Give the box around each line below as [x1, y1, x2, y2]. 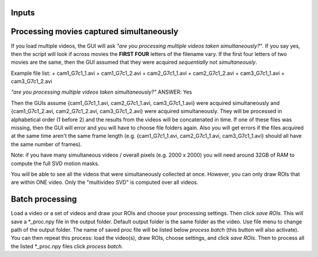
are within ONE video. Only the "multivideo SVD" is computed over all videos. [11, 179, 198, 186]
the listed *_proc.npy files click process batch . [11, 242, 124, 250]
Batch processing [11, 195, 77, 205]
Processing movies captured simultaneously [11, 27, 179, 37]
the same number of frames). [11, 140, 82, 147]
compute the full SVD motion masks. [11, 160, 100, 167]
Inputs [11, 8, 35, 18]
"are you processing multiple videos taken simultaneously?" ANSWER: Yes [11, 88, 193, 95]
